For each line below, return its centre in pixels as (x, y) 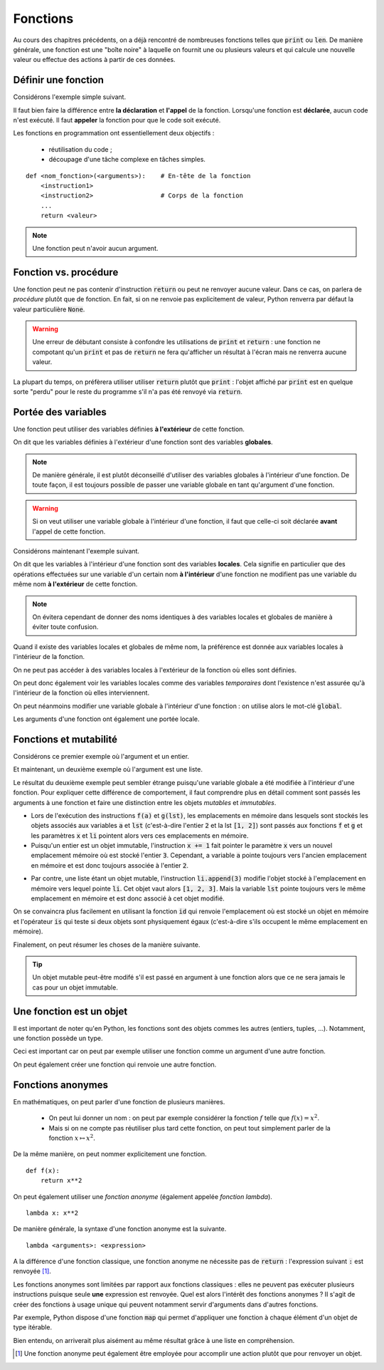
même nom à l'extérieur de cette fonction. (75, 584)
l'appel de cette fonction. (69, 531)
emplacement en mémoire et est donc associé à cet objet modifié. (128, 898)
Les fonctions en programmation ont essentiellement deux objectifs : (114, 133)
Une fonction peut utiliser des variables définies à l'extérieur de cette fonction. (129, 429)
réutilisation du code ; (81, 149)
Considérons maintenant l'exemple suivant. (76, 551)
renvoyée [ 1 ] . (32, 1271)
